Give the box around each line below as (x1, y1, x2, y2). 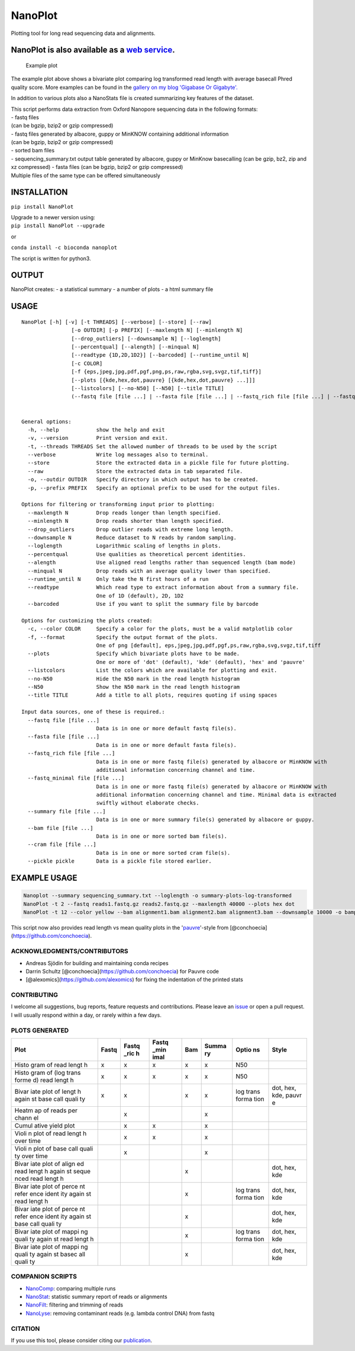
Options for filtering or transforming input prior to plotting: (21, 501, 215, 508)
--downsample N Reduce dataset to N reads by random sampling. (27, 534, 237, 541)
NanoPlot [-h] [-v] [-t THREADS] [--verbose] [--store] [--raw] (21, 318, 212, 325)
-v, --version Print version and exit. (27, 435, 169, 442)
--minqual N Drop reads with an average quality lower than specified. (27, 567, 272, 574)
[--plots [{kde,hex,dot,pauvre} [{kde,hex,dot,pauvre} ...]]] (71, 376, 256, 384)
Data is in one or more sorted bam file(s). (96, 833, 228, 840)
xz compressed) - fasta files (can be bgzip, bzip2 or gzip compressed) (11, 164, 183, 171)
